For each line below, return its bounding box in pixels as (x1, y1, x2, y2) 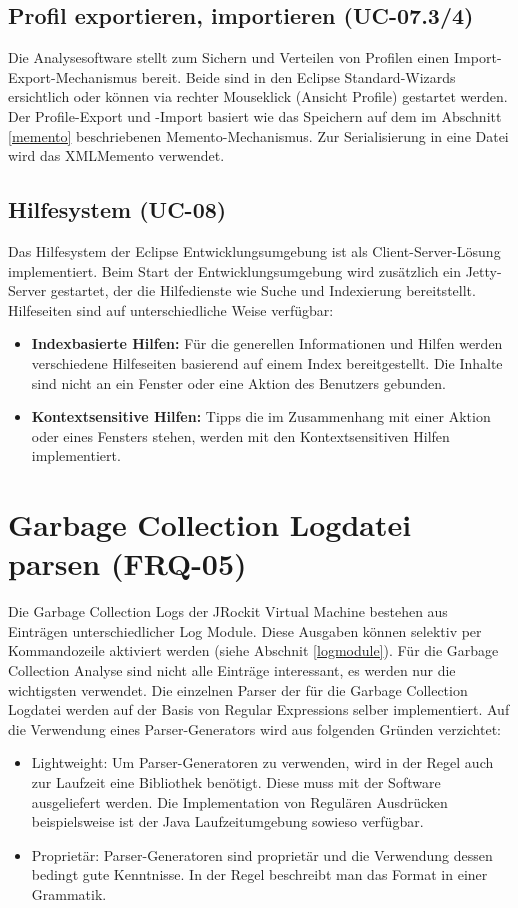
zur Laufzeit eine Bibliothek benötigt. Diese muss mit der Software (31, 771, 441, 792)
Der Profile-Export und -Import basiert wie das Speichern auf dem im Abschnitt (8, 105, 502, 126)
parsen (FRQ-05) (8, 543, 247, 584)
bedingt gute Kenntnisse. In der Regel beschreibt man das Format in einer (31, 864, 488, 885)
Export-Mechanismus (8, 66, 138, 87)
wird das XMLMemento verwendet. (8, 145, 225, 166)
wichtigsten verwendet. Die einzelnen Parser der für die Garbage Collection (8, 679, 468, 700)
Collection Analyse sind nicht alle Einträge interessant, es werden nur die (8, 660, 456, 680)
